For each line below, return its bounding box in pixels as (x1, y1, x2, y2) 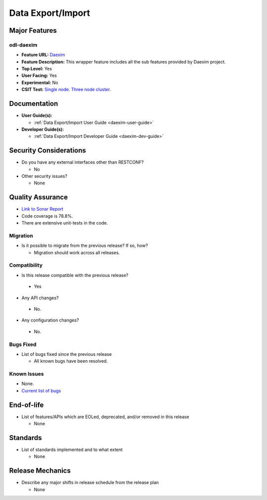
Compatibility (9, 262, 43, 269)
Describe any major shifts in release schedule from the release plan (21, 480, 159, 486)
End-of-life (9, 400, 44, 409)
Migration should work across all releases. (34, 249, 120, 255)
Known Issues (9, 371, 44, 378)
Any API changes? (21, 295, 59, 301)
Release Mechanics (9, 466, 71, 475)
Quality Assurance (9, 193, 68, 202)
